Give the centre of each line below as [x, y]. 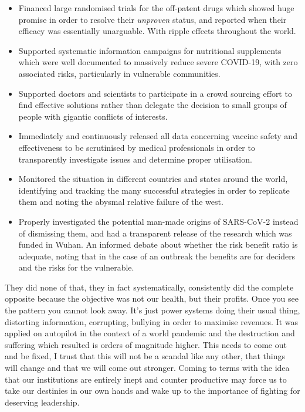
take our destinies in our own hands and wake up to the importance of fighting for [152, 391]
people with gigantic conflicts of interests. [93, 116]
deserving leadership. [42, 402]
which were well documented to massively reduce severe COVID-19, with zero [158, 62]
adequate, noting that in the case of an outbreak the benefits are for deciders [157, 256]
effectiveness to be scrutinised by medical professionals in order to [137, 147]
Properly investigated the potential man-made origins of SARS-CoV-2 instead [158, 221]
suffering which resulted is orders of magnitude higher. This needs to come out [146, 344]
